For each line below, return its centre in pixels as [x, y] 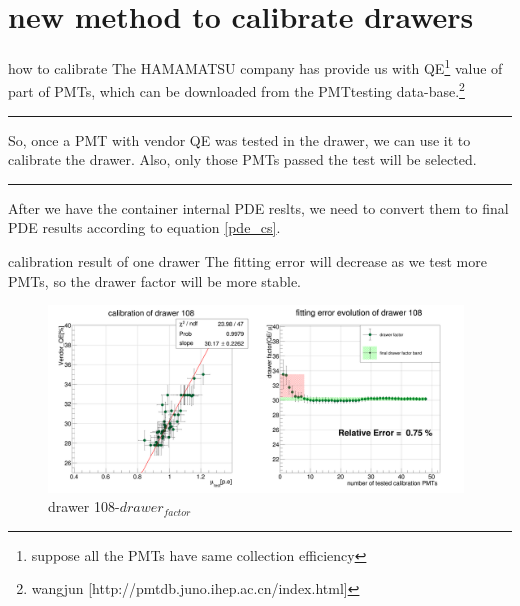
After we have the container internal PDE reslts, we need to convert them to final [258, 207]
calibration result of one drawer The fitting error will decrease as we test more [247, 261]
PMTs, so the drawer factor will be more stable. [155, 280]
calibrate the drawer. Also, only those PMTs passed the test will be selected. [242, 159]
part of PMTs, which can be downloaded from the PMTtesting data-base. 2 [236, 90]
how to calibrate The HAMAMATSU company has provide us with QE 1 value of [255, 66]
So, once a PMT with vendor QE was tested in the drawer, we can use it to [239, 139]
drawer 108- [84, 506]
